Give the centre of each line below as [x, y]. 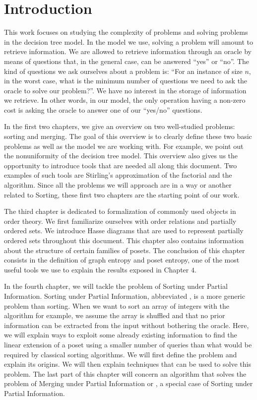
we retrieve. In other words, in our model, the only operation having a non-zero [125, 100]
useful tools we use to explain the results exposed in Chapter [96, 269]
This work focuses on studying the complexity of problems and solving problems [126, 32]
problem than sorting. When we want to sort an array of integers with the [117, 305]
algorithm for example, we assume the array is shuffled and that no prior [115, 315]
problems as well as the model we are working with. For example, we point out [124, 146]
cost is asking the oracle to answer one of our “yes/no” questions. [103, 109]
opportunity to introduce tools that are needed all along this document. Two [121, 165]
